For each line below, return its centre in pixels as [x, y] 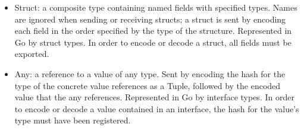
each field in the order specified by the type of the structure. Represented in [153, 31]
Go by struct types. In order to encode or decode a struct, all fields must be [153, 42]
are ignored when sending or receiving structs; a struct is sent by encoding [150, 19]
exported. [32, 54]
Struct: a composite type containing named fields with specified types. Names [156, 7]
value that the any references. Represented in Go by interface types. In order [154, 97]
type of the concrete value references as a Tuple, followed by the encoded [148, 85]
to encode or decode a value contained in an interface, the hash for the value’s [157, 108]
